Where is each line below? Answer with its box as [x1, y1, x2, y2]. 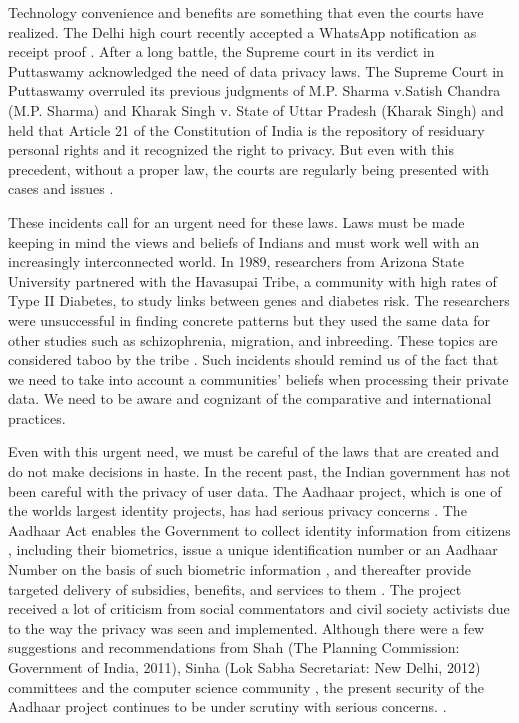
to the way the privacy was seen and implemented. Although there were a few [8, 617, 485, 638]
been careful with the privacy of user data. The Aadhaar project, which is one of [8, 480, 502, 501]
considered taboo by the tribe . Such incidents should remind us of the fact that [8, 349, 499, 370]
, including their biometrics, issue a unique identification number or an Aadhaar [8, 539, 498, 560]
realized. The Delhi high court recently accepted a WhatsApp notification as [8, 21, 477, 42]
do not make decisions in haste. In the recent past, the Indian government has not [8, 461, 511, 482]
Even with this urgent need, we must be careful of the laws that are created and [8, 441, 499, 462]
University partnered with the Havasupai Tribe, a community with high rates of [8, 270, 497, 291]
